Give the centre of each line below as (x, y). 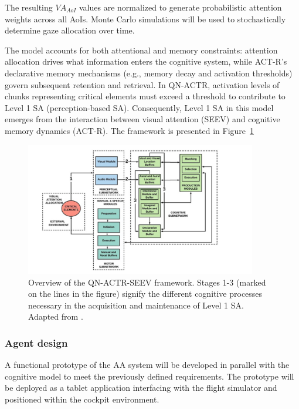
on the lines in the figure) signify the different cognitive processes (145, 294)
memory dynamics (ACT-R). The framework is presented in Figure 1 (130, 130)
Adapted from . (56, 316)
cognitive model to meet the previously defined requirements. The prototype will (149, 376)
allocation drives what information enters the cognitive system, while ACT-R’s (146, 61)
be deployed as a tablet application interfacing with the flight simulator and (141, 388)
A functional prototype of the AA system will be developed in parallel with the (147, 365)
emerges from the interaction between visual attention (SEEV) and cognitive (142, 119)
